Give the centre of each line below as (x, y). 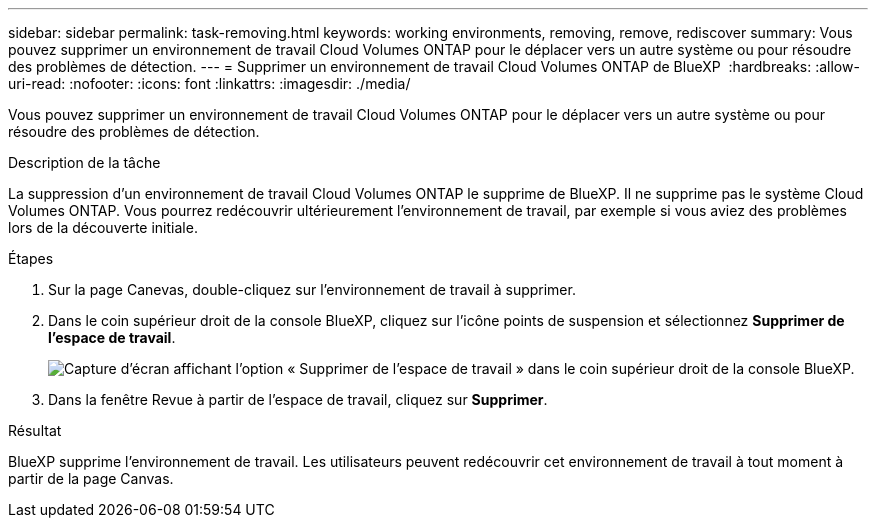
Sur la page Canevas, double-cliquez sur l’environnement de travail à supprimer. (312, 289)
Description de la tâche (84, 162)
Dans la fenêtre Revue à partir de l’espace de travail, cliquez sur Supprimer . (298, 399)
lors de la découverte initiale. (103, 227)
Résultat (35, 430)
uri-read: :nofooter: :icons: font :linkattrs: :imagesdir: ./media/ (209, 83)
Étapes (31, 258)
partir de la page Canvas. (91, 478)
